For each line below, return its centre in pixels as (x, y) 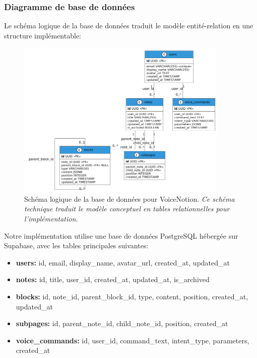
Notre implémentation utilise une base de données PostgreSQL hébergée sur (121, 235)
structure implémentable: (43, 35)
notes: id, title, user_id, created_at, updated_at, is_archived (113, 279)
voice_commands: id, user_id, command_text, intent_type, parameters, (133, 340)
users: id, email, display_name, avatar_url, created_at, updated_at (123, 262)
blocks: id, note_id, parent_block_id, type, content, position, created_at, (132, 296)
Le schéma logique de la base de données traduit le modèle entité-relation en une (129, 26)
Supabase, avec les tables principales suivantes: (76, 245)
